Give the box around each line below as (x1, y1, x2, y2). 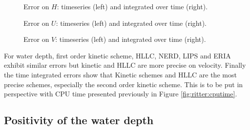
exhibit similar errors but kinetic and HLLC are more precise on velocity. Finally (4, 60, 246, 70)
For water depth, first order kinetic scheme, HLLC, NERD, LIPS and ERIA (4, 50, 231, 60)
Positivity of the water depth (4, 112, 154, 128)
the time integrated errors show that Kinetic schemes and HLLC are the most (4, 69, 237, 79)
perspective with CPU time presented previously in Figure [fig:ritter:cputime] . (4, 89, 237, 99)
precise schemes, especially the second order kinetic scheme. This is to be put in (4, 79, 243, 89)
